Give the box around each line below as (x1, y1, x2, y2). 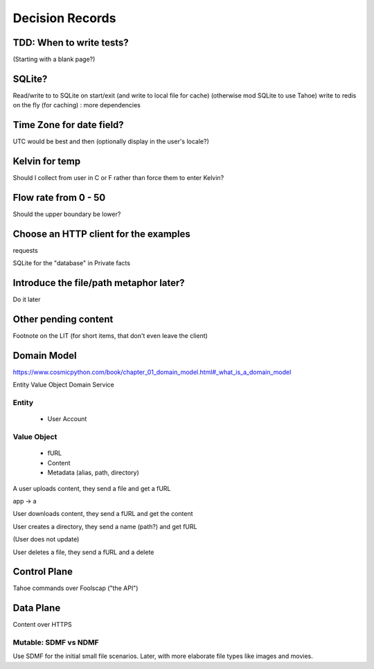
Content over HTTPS (12, 621, 72, 629)
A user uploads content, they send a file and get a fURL (12, 484, 171, 492)
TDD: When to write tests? (12, 37, 130, 48)
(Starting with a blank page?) (12, 55, 96, 64)
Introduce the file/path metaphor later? (12, 277, 185, 289)
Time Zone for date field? (12, 119, 124, 131)
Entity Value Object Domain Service (12, 381, 114, 389)
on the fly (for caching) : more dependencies (12, 101, 141, 109)
